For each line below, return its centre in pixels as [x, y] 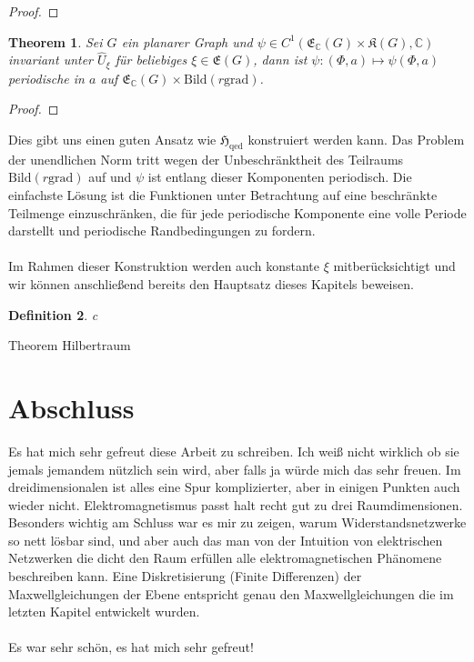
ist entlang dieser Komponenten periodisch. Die [280, 177]
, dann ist [280, 60]
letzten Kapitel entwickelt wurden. [104, 612]
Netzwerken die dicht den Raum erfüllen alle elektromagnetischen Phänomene [225, 558]
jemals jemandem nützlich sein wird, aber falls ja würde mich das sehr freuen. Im [235, 469]
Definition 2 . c [53, 314]
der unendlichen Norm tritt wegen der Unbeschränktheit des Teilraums [206, 159]
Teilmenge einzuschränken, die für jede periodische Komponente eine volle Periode [237, 212]
